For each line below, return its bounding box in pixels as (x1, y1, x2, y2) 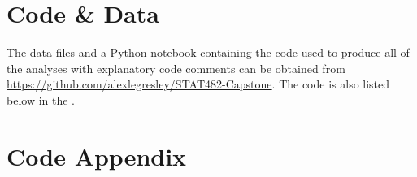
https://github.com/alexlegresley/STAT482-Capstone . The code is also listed (7, 76, 390, 93)
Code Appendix (7, 139, 187, 172)
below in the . (7, 91, 75, 108)
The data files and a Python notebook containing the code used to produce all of (7, 44, 410, 61)
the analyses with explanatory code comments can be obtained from (7, 59, 345, 76)
